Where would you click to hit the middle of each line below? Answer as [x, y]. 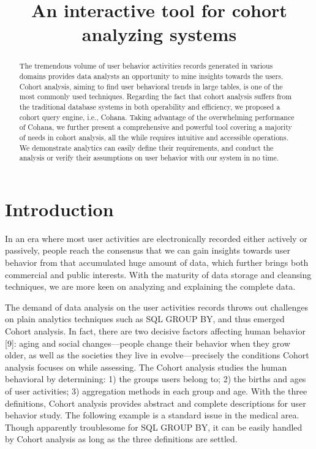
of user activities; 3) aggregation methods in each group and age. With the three [156, 391]
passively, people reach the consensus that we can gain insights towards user [148, 250]
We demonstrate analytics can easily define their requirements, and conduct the [146, 147]
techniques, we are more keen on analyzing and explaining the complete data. [150, 286]
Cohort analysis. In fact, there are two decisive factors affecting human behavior [155, 331]
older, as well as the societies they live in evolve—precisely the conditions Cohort [157, 355]
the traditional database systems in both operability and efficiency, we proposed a [150, 106]
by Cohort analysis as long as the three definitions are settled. [121, 439]
